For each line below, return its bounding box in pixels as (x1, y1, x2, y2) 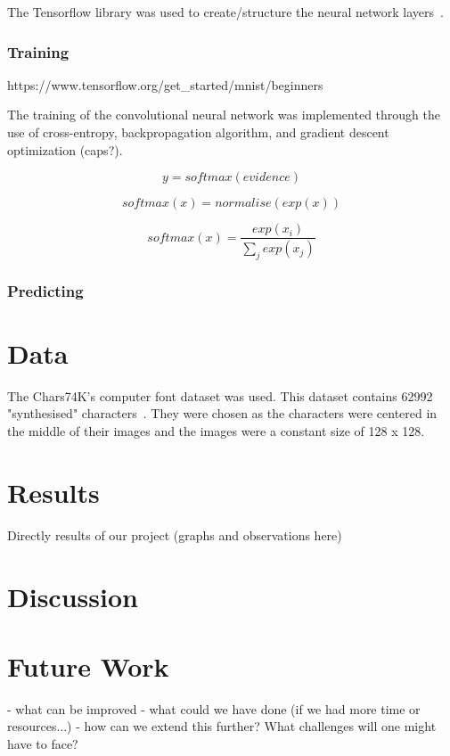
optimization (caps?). (7, 140, 123, 159)
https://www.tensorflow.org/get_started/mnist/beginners (7, 75, 323, 94)
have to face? (7, 735, 78, 753)
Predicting (7, 279, 84, 301)
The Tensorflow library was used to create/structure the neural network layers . (7, 3, 444, 21)
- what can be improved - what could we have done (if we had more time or (7, 699, 421, 718)
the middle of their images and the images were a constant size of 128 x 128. (7, 422, 425, 440)
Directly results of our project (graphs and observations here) (7, 525, 342, 544)
